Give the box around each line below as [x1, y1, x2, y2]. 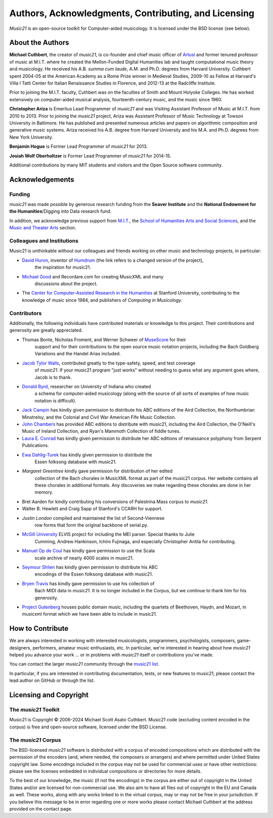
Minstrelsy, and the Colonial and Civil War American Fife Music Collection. [22, 414, 176, 420]
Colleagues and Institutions [9, 237, 78, 244]
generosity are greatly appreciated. [9, 327, 83, 334]
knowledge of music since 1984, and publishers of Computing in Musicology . [22, 297, 183, 303]
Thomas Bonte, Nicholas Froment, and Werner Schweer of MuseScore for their [22, 337, 187, 343]
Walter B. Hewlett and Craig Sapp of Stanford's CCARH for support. [22, 506, 163, 512]
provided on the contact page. [9, 806, 73, 812]
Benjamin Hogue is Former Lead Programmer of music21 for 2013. [9, 143, 148, 149]
